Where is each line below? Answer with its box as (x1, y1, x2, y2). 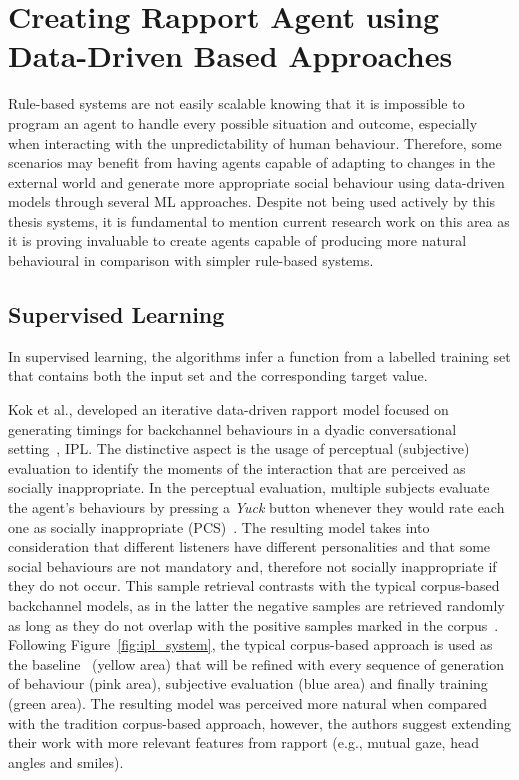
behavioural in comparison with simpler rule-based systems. (8, 250, 374, 271)
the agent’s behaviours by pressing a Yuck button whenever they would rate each (8, 497, 505, 518)
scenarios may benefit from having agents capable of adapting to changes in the (8, 152, 495, 173)
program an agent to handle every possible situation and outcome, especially (8, 112, 478, 133)
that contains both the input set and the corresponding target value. (8, 365, 428, 386)
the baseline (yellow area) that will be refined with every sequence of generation (8, 653, 505, 674)
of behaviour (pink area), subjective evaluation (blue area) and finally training (8, 673, 488, 694)
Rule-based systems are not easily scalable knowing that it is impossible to (8, 93, 465, 114)
